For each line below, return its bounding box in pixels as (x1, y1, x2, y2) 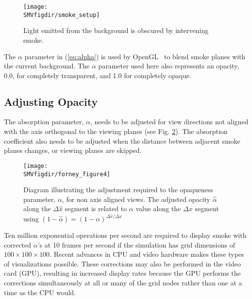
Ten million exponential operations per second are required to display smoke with (4, 230, 247, 240)
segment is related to (65, 203, 127, 214)
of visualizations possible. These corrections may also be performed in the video (4, 258, 241, 268)
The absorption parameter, (4, 116, 84, 127)
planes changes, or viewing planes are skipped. (4, 145, 142, 155)
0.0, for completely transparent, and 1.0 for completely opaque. (4, 70, 192, 80)
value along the (135, 203, 181, 214)
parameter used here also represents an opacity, (98, 61, 239, 71)
